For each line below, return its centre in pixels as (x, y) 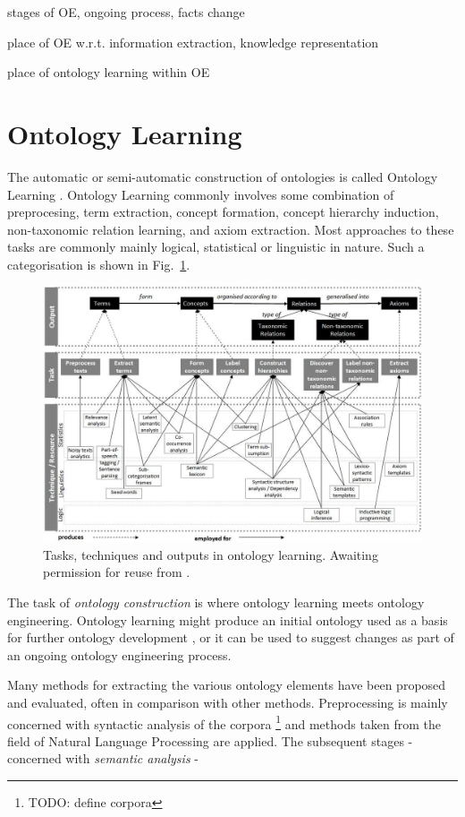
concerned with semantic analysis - (103, 758)
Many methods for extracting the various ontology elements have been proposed (227, 685)
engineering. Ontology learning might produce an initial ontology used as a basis (228, 619)
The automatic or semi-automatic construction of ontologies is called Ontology (223, 176)
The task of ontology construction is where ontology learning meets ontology (216, 602)
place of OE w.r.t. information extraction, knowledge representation (193, 42)
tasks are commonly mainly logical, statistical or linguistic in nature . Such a (216, 247)
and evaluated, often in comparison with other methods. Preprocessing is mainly (228, 702)
